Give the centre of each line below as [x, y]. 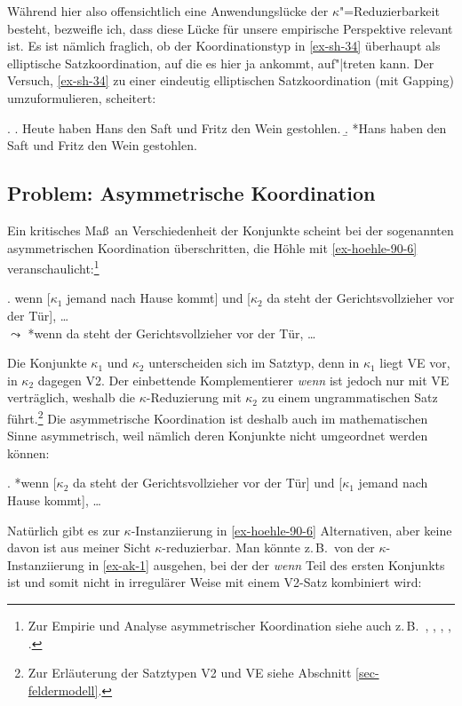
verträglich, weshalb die [72, 397]
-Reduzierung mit [194, 397]
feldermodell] [63, 690]
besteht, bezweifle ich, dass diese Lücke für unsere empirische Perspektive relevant [230, 28]
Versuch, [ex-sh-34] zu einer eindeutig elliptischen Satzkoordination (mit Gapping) [231, 80]
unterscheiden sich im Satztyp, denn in [254, 363]
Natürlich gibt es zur [64, 530]
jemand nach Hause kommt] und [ [159, 298]
